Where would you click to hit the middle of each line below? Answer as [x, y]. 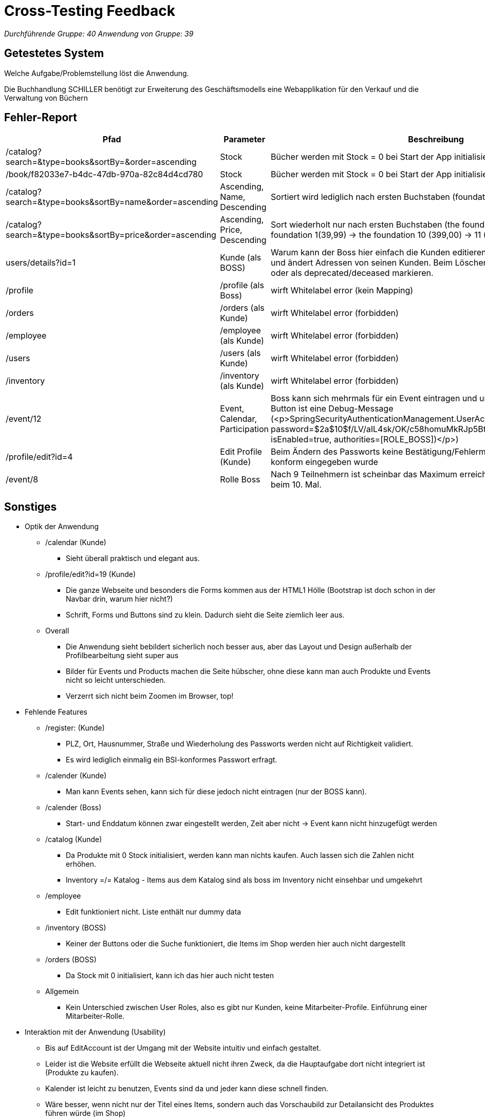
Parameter [245, 139]
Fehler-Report [41, 118]
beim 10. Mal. [296, 485]
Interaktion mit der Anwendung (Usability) [95, 1032]
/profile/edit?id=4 [39, 457]
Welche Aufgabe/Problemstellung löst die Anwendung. [97, 73]
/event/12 [24, 419]
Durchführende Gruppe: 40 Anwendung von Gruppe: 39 [99, 33]
